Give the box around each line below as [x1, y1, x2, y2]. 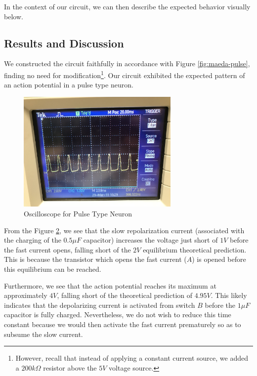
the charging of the [4, 235, 61, 245]
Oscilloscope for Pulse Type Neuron [24, 209, 132, 219]
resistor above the [43, 362, 97, 373]
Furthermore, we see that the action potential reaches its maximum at [4, 280, 216, 291]
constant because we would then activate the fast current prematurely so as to [4, 319, 241, 329]
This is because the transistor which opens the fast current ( [4, 254, 187, 264]
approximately [4, 290, 47, 300]
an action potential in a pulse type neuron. [4, 80, 133, 90]
